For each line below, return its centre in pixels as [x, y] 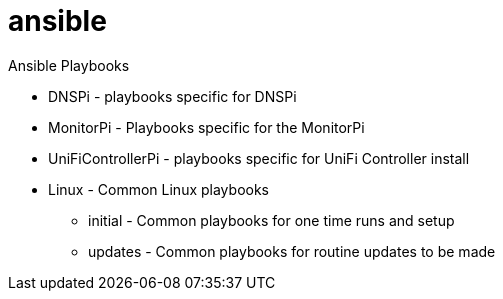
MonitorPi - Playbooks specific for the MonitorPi [206, 127]
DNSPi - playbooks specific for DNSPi [172, 96]
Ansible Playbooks [69, 65]
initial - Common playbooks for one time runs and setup [271, 220]
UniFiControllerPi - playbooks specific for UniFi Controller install [259, 158]
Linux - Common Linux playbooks [158, 189]
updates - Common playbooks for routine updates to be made [292, 251]
